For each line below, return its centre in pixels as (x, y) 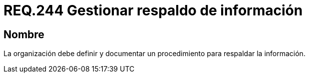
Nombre (24, 34)
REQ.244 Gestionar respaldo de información (153, 10)
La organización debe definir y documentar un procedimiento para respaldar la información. (154, 54)
